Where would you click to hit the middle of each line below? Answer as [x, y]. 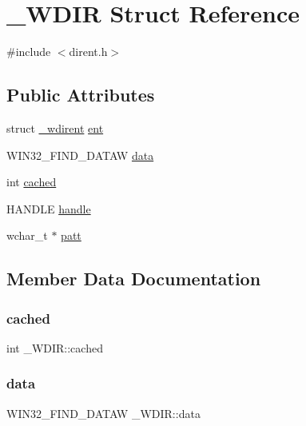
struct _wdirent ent [55, 127]
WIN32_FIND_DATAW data [80, 155]
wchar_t [27, 235]
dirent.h [88, 52]
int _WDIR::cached [55, 347]
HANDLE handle [49, 208]
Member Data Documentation [134, 279]
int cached [32, 182]
